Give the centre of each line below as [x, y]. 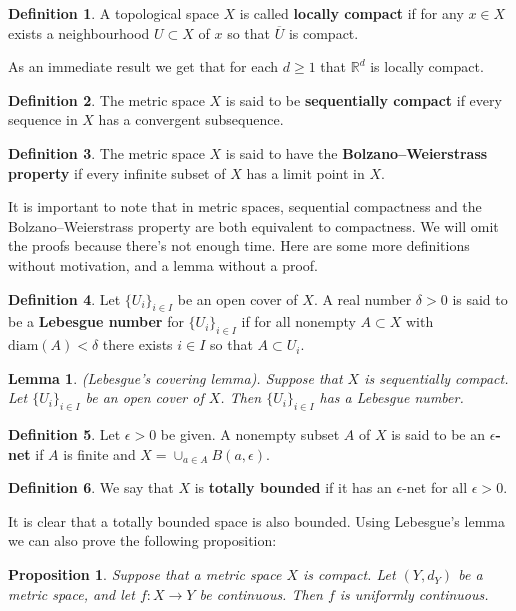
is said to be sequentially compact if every [363, 99]
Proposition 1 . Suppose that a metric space [145, 574]
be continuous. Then [261, 593]
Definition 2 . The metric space [106, 99]
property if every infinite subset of [117, 172]
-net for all [435, 487]
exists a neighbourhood [79, 32]
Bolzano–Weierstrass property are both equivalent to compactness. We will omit [253, 225]
